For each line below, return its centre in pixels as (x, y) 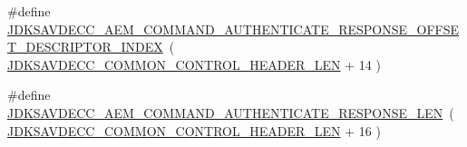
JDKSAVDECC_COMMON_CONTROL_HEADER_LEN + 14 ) (194, 64)
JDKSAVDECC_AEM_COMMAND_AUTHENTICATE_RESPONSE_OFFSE (233, 29)
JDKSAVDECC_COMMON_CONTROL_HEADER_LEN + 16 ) (194, 130)
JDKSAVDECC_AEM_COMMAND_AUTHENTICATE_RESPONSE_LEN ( (231, 112)
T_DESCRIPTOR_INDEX (85, 47)
